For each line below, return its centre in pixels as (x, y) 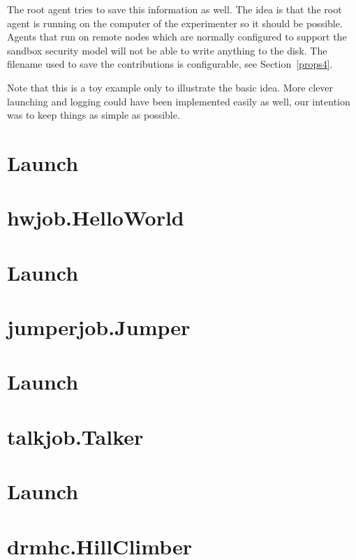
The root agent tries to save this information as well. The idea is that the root (175, 9)
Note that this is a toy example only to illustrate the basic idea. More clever (170, 87)
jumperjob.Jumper (99, 327)
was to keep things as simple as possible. (94, 115)
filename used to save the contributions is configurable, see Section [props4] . (170, 64)
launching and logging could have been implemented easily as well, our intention (179, 101)
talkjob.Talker (75, 436)
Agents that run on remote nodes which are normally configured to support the (177, 37)
